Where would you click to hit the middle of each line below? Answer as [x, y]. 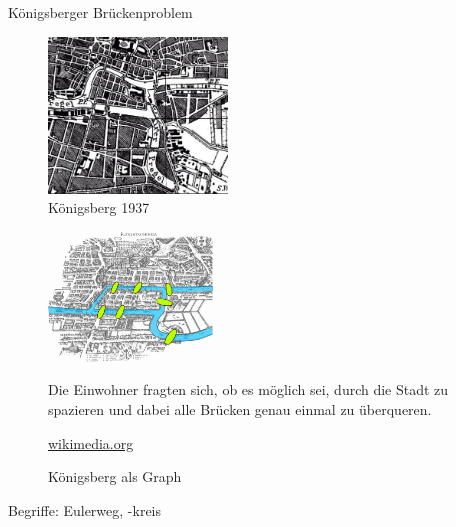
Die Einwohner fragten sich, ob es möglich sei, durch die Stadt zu [248, 389]
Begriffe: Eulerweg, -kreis [85, 509]
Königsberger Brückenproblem [100, 12]
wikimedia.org [91, 442]
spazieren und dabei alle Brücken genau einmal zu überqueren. [240, 408]
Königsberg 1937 [99, 207]
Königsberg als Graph [115, 476]
